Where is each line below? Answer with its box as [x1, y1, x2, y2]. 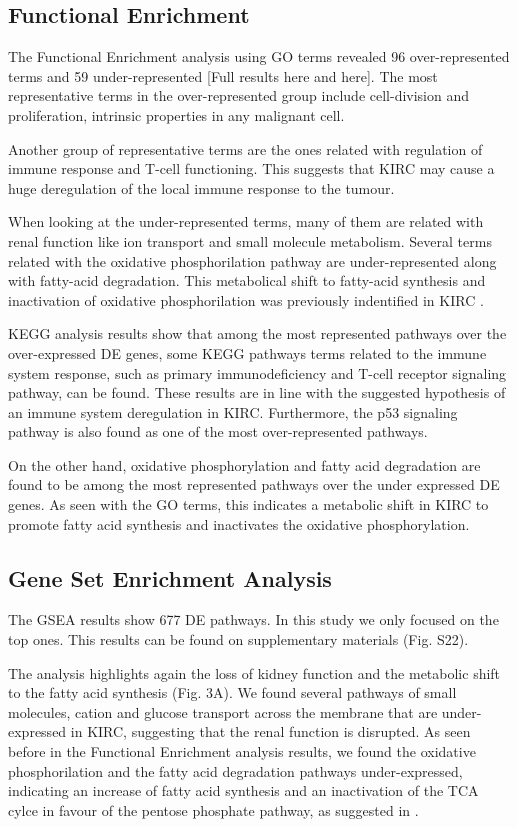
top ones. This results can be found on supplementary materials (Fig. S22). [8, 629, 469, 650]
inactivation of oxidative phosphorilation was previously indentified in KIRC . [8, 289, 484, 310]
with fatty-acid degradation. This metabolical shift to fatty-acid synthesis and [8, 270, 486, 291]
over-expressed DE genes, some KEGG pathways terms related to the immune [8, 342, 487, 363]
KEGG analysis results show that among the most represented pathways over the [8, 323, 507, 344]
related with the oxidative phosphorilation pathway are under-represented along [8, 250, 497, 271]
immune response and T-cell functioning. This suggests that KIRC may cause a [8, 158, 495, 179]
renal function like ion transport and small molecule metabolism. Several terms [8, 230, 492, 251]
